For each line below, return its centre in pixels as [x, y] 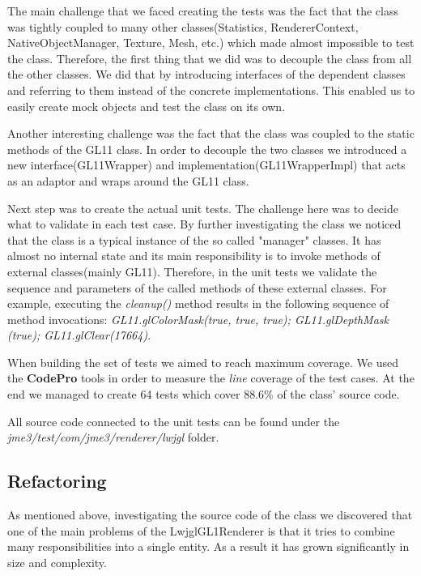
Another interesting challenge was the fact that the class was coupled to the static [211, 133]
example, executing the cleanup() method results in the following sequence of [198, 303]
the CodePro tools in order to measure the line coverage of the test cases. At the [211, 378]
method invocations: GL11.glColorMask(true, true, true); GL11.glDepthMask [198, 319]
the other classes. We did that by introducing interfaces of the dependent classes [206, 74]
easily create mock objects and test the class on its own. [147, 106]
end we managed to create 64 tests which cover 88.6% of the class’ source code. [204, 394]
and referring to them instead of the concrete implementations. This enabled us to [211, 90]
